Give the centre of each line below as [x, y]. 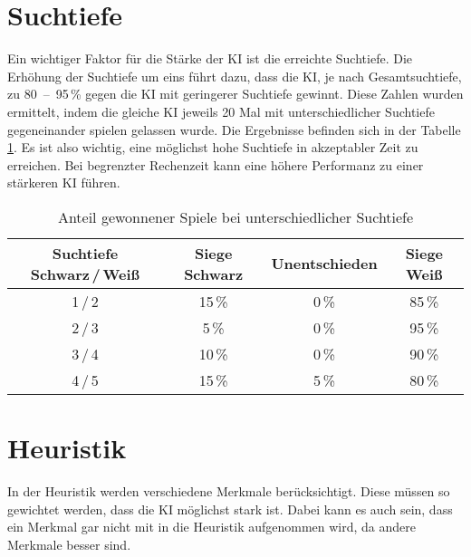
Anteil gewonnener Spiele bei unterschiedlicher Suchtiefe [235, 216]
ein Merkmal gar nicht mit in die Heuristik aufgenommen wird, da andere [212, 527]
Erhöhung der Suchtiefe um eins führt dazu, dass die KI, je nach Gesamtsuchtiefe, [235, 76]
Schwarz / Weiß [85, 274]
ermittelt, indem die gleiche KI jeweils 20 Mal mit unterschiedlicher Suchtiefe [221, 111]
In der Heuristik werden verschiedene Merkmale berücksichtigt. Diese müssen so [229, 491]
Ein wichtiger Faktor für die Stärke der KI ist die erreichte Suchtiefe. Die [210, 58]
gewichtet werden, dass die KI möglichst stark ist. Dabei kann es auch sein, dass [230, 509]
